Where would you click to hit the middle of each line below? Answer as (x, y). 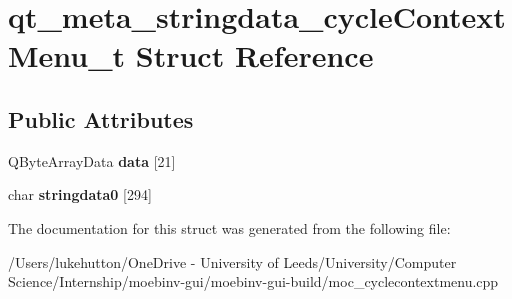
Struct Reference (254, 55)
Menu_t (67, 55)
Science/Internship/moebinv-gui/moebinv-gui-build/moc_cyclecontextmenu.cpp (253, 281)
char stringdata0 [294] (80, 194)
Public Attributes (101, 118)
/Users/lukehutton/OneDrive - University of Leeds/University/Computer (232, 261)
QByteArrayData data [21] (92, 160)
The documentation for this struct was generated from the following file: (229, 227)
